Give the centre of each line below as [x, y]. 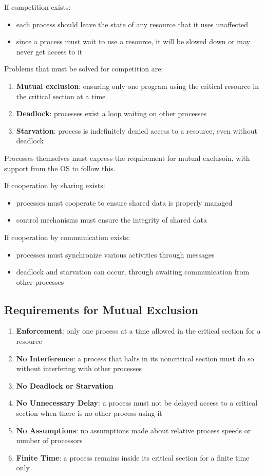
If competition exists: [37, 7]
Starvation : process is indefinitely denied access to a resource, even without [137, 130]
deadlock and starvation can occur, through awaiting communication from [133, 272]
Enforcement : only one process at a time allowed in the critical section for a [138, 331]
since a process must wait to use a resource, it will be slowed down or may [133, 41]
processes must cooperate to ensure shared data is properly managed [124, 202]
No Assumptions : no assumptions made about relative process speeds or [134, 430]
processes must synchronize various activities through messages [115, 254]
